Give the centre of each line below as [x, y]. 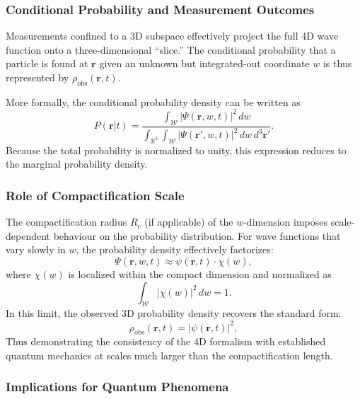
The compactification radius [66, 222]
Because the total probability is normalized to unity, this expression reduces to [176, 150]
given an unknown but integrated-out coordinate [204, 63]
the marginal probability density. [77, 164]
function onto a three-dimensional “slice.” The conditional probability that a [171, 49]
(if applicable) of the [189, 222]
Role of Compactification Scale [95, 195]
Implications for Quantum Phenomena [117, 387]
